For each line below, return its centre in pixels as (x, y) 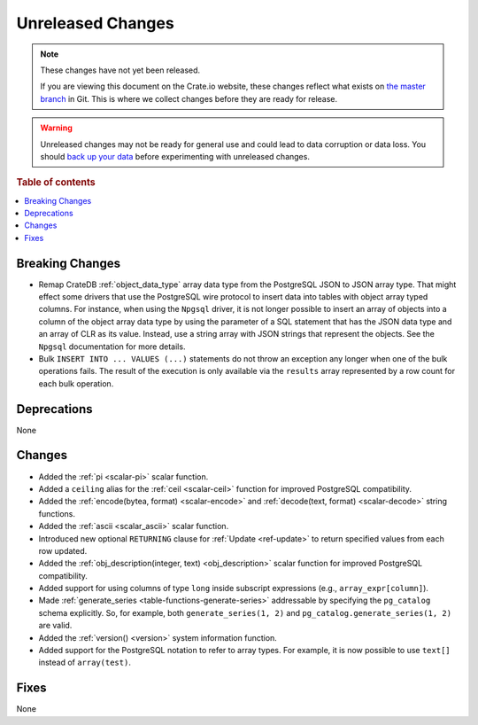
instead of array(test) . (85, 663)
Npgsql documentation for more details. (112, 347)
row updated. (63, 550)
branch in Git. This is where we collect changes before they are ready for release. (189, 98)
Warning (56, 128)
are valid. (55, 626)
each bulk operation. (76, 383)
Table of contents (56, 183)
